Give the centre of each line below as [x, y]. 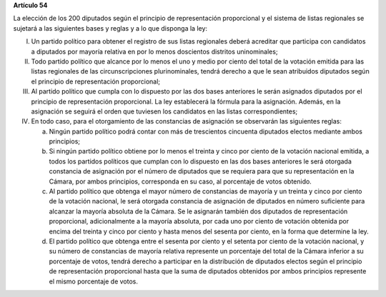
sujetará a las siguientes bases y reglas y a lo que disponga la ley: [110, 28]
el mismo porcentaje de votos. [94, 281]
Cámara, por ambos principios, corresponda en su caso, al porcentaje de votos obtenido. [180, 181]
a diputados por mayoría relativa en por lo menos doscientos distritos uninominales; [154, 51]
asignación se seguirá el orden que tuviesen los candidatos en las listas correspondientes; [164, 111]
